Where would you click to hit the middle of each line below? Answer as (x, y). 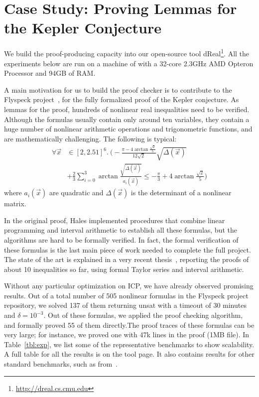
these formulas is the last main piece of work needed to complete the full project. (128, 249)
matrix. (15, 203)
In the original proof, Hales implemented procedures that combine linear (115, 220)
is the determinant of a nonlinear (181, 193)
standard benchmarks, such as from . (61, 364)
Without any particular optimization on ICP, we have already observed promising (129, 286)
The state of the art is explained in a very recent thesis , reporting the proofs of (127, 259)
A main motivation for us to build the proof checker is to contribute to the (118, 89)
